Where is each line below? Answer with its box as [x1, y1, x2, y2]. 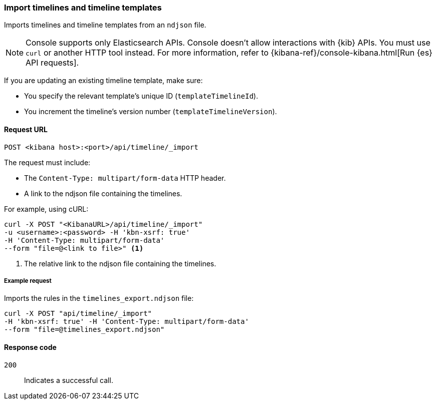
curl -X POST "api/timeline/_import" [4, 309, 152, 318]
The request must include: [4, 158, 91, 167]
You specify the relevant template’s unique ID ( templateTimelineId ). [24, 92, 258, 101]
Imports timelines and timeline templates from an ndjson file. [4, 21, 206, 30]
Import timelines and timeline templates [4, 3, 162, 13]
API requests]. [26, 58, 79, 68]
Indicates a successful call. [24, 375, 113, 384]
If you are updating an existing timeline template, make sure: [4, 76, 203, 85]
